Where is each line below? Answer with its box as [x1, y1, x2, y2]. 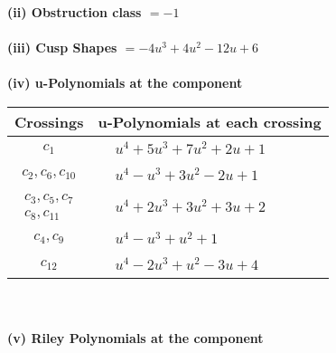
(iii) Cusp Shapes [7, 38, 117, 57]
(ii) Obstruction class [7, 3, 142, 21]
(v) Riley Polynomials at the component [7, 328, 264, 347]
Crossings [14, 110, 84, 132]
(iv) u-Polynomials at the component [7, 73, 243, 92]
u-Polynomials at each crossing [98, 110, 322, 132]
